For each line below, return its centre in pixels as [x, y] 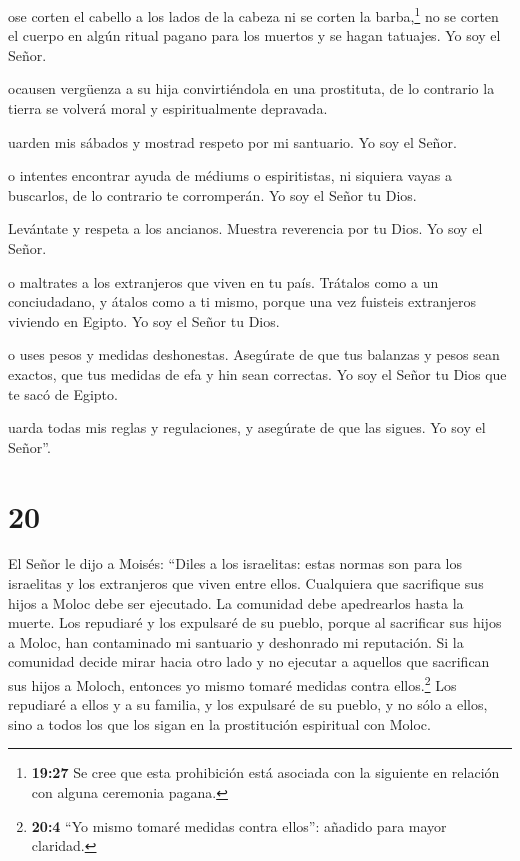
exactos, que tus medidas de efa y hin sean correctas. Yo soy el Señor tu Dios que [257, 373]
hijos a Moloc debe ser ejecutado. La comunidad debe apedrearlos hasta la [236, 602]
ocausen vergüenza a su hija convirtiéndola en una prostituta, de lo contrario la [251, 88]
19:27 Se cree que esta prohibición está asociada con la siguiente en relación [265, 772]
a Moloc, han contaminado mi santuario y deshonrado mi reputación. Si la [236, 641]
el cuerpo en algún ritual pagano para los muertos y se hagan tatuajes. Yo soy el [254, 35]
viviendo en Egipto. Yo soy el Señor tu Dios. [144, 320]
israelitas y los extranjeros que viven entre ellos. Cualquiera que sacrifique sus [246, 583]
